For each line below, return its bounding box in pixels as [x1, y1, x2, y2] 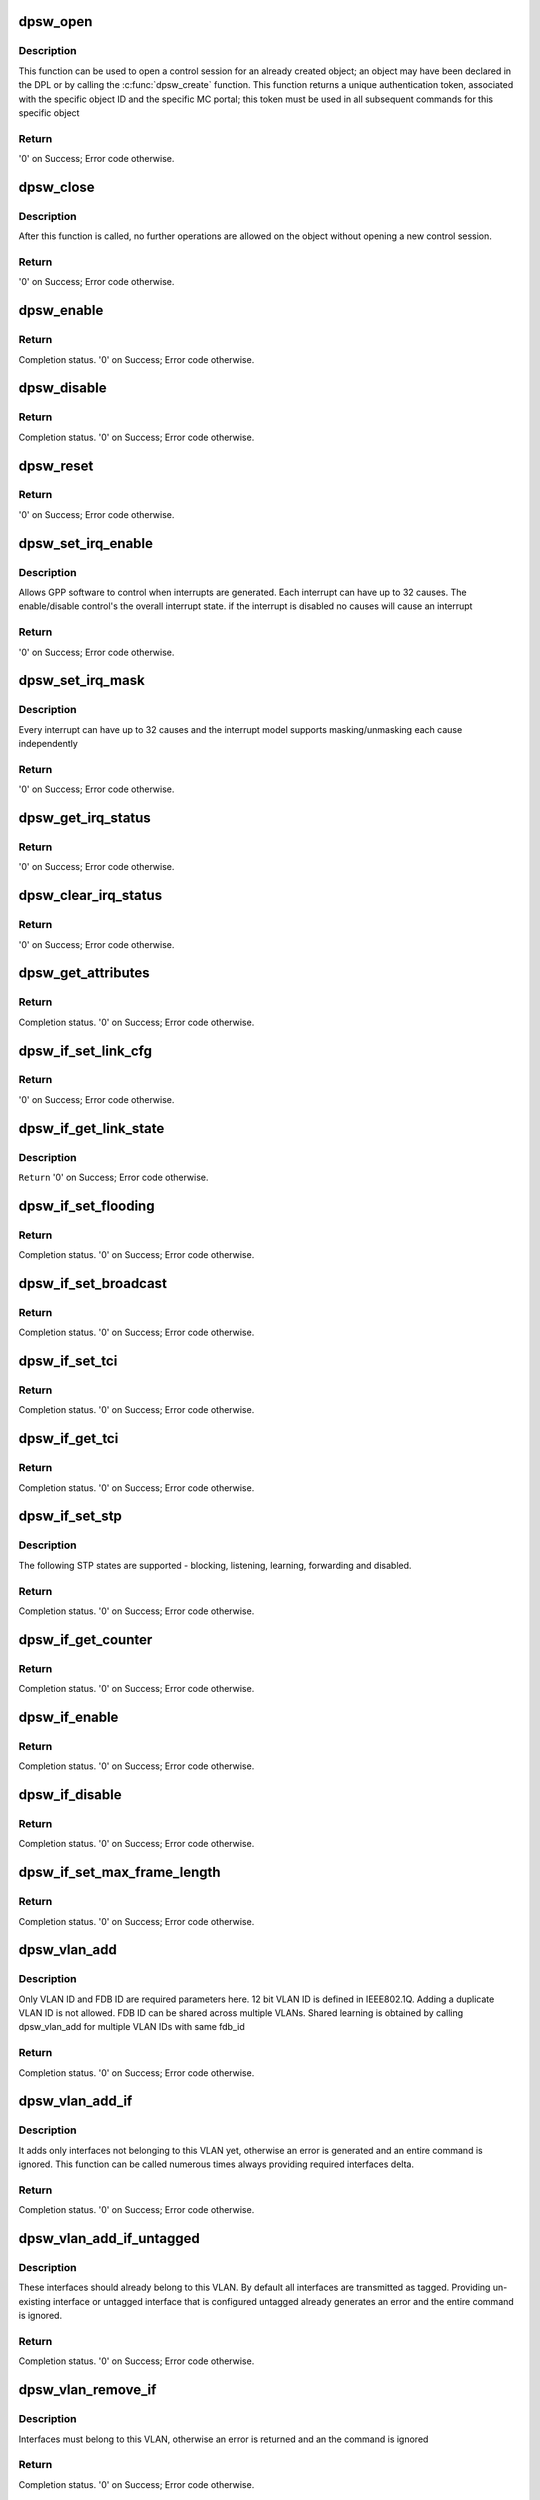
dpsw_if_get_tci [18, 1430, 119, 1447]
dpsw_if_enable [18, 1708, 119, 1725]
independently [18, 738, 79, 750]
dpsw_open [18, 13, 93, 30]
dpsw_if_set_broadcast [18, 1275, 167, 1292]
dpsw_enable [18, 302, 104, 319]
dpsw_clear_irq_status [18, 887, 163, 904]
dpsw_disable [18, 380, 107, 397]
